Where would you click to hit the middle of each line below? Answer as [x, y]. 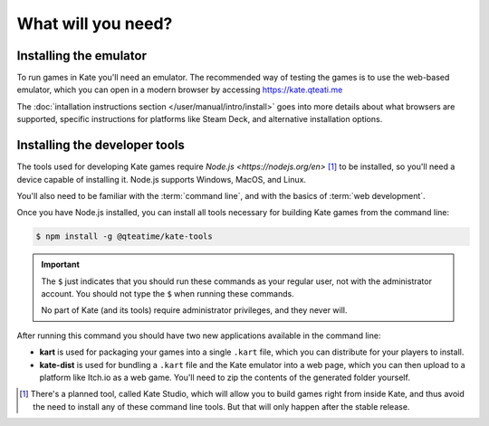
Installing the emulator [81, 56]
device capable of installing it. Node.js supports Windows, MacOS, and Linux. [162, 179]
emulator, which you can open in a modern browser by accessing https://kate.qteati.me [180, 90]
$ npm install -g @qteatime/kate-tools [124, 237]
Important [61, 265]
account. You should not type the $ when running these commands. [168, 294]
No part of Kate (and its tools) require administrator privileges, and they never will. [194, 310]
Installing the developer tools [101, 145]
